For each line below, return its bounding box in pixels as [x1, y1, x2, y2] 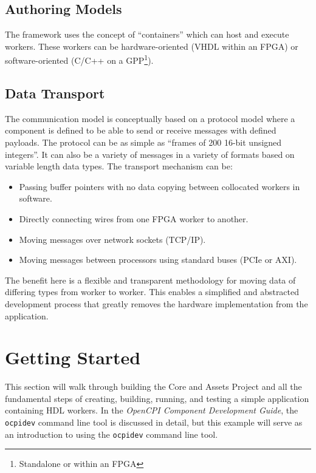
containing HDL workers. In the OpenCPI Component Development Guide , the [5, 404, 298, 417]
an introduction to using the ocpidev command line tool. [5, 427, 218, 440]
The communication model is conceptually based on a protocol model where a [5, 112, 295, 124]
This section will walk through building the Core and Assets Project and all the [5, 380, 302, 393]
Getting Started [5, 345, 141, 370]
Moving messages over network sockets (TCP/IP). [19, 233, 206, 245]
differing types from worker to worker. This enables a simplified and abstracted [5, 285, 300, 298]
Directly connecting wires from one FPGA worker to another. [19, 213, 249, 225]
